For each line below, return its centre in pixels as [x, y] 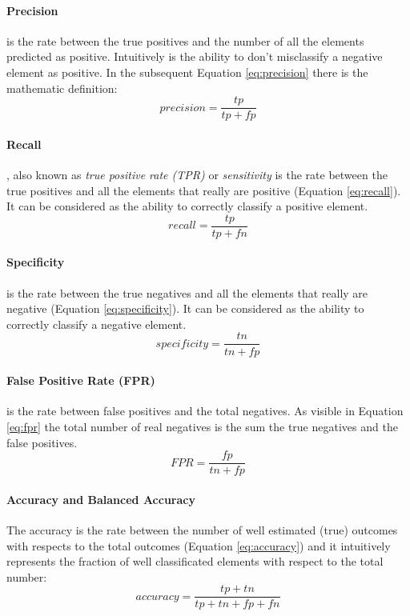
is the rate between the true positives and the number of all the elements [185, 40]
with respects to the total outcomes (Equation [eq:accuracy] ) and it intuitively [199, 545]
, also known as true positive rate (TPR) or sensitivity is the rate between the [197, 175]
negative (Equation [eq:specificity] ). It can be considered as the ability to [185, 308]
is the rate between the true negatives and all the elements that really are [187, 292]
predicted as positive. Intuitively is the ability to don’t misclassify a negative [195, 56]
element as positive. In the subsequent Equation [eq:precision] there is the [187, 72]
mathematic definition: [62, 88]
